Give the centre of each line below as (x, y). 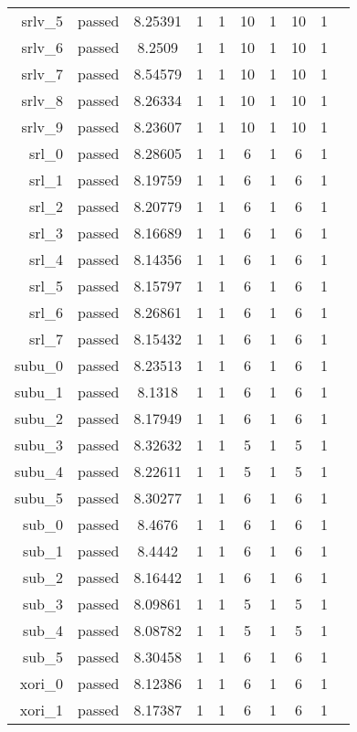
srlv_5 (42, 21)
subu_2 (39, 418)
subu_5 (39, 498)
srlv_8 (42, 100)
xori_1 (41, 710)
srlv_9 (42, 127)
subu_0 (39, 365)
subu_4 (39, 471)
